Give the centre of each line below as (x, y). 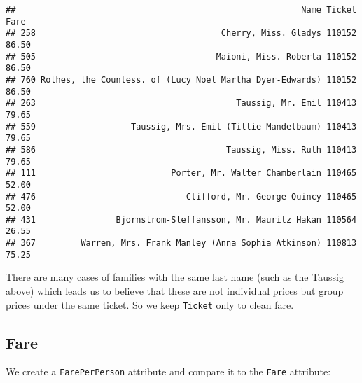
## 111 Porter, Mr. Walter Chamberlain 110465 (181, 173)
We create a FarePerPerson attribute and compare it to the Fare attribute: (168, 371)
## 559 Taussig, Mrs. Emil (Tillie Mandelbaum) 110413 (181, 126)
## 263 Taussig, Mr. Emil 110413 (181, 103)
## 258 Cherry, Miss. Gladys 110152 (181, 33)
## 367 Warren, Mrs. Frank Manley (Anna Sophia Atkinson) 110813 (181, 243)
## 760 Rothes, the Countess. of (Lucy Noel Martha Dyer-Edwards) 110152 (181, 79)
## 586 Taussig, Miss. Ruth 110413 (181, 149)
